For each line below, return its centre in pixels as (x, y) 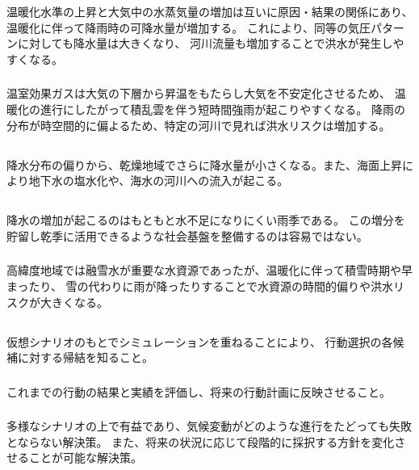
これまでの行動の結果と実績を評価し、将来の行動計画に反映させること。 (199, 391)
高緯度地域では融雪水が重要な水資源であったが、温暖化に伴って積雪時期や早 (209, 270)
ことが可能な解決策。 (85, 457)
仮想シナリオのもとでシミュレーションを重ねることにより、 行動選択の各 (200, 341)
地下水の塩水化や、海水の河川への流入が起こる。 (159, 180)
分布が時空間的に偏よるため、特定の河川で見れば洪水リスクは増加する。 (199, 125)
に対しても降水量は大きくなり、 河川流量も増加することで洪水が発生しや (211, 43)
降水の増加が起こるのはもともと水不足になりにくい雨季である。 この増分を (206, 220)
